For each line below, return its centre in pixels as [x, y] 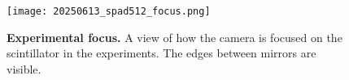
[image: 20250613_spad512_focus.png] [109, 11]
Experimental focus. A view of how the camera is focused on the [174, 37]
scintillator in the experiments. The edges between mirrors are [161, 53]
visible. [24, 68]
